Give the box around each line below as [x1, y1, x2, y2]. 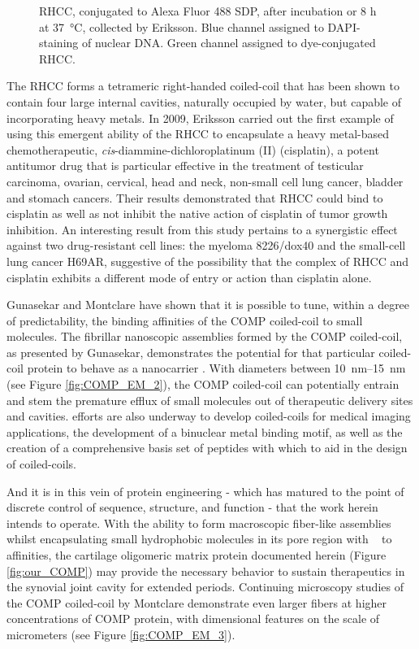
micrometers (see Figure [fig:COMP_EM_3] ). [6, 625, 235, 642]
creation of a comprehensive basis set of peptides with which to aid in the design [6, 439, 408, 456]
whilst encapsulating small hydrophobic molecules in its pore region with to [6, 530, 392, 547]
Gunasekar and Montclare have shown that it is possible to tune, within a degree [6, 296, 410, 313]
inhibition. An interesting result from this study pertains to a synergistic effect [6, 220, 398, 237]
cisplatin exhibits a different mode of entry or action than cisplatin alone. [6, 268, 372, 285]
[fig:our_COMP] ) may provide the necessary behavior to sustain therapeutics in [6, 562, 405, 579]
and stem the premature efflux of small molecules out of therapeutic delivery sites [6, 391, 413, 408]
